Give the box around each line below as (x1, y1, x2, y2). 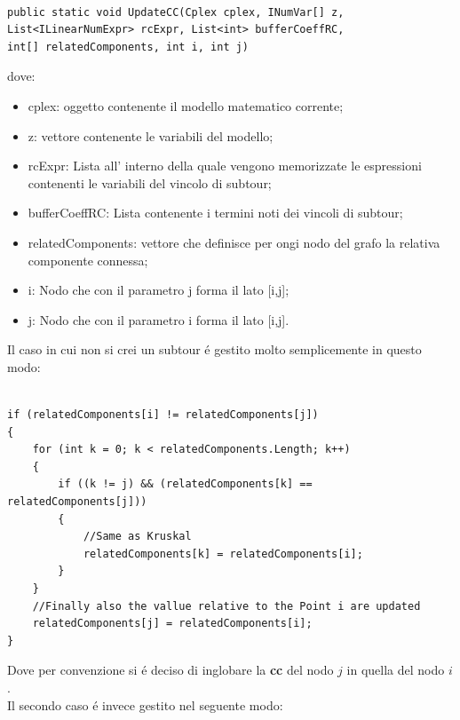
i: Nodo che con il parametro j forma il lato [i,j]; (28, 281, 289, 299)
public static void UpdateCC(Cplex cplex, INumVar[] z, (7, 5, 345, 19)
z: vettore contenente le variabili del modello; (28, 126, 274, 145)
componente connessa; (28, 250, 148, 269)
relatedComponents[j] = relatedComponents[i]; (32, 617, 313, 630)
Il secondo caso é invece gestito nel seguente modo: (7, 695, 283, 714)
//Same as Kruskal (83, 530, 192, 543)
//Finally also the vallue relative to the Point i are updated (32, 599, 421, 613)
